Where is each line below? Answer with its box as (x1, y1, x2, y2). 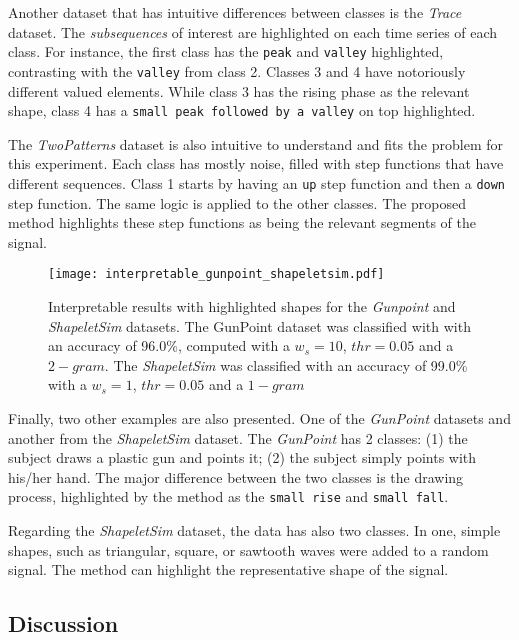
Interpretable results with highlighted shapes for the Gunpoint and (48, 296, 456, 317)
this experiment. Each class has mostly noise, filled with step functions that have (8, 153, 504, 174)
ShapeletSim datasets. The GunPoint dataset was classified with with (48, 315, 471, 336)
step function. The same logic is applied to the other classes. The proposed (8, 192, 466, 213)
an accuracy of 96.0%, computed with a (48, 335, 290, 356)
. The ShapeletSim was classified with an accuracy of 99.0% (104, 354, 468, 375)
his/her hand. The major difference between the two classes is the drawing (8, 466, 464, 487)
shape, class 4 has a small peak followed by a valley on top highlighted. (8, 100, 476, 121)
